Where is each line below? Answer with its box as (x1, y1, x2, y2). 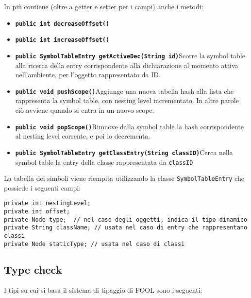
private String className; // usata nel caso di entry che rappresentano (4, 224, 248, 231)
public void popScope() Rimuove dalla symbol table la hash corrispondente (15, 121, 244, 131)
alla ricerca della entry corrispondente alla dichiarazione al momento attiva (15, 60, 238, 70)
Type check (4, 262, 62, 277)
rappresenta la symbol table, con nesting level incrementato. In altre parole (15, 95, 239, 105)
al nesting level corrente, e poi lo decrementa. (15, 131, 151, 141)
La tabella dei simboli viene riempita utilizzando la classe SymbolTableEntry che (4, 173, 244, 183)
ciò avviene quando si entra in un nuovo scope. (15, 105, 154, 115)
